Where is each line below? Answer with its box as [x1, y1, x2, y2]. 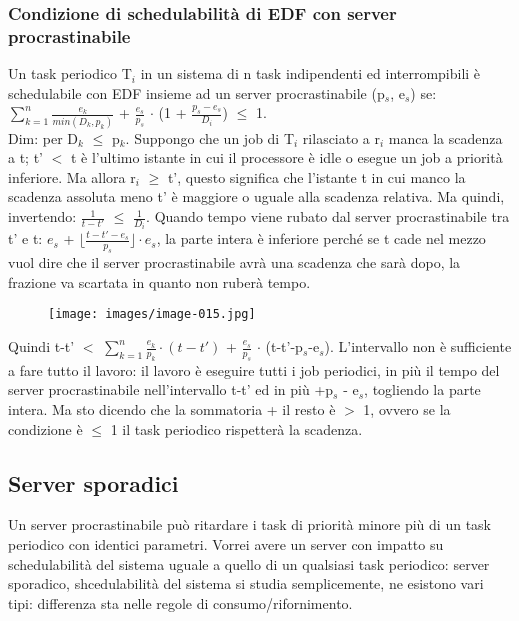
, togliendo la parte [364, 379, 481, 400]
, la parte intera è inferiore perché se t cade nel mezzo [156, 228, 486, 249]
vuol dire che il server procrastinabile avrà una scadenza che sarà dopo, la [8, 252, 461, 273]
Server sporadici [8, 467, 179, 498]
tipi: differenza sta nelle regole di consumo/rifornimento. [8, 592, 353, 613]
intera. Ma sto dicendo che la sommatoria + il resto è [8, 399, 336, 420]
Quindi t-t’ [8, 336, 75, 357]
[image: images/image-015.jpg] [48, 307, 256, 322]
